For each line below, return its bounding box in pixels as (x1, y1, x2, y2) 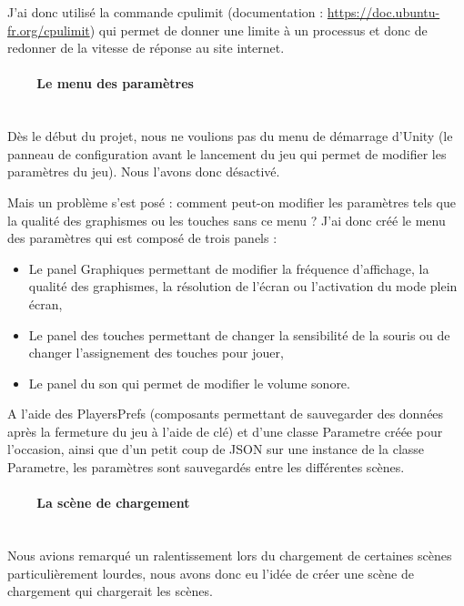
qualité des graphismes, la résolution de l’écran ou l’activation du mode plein (28, 277, 458, 296)
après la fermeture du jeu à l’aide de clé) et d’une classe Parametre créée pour (7, 421, 443, 440)
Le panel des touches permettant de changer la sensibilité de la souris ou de (28, 325, 450, 344)
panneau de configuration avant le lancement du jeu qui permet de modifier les (7, 144, 447, 163)
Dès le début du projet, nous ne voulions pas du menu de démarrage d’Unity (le (7, 126, 453, 146)
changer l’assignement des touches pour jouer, (28, 343, 284, 362)
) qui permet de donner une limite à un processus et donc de (89, 20, 428, 39)
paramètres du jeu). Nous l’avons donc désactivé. (7, 162, 280, 181)
